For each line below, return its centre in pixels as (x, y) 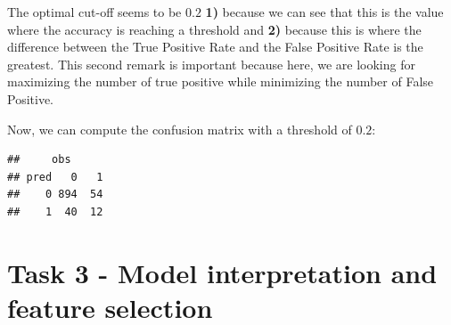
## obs (39, 160)
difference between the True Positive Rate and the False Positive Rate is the (215, 47)
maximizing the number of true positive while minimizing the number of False (221, 81)
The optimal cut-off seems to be (94, 12)
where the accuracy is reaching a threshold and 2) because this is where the (214, 29)
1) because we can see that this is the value (324, 12)
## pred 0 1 (55, 177)
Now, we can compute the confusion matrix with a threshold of (180, 129)
